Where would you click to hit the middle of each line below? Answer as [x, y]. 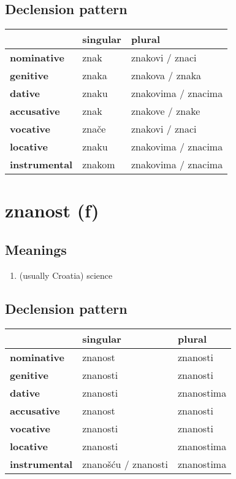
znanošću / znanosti [125, 464]
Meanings [36, 249]
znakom [99, 165]
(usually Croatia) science [66, 275]
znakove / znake [166, 111]
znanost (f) [52, 210]
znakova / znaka [166, 76]
